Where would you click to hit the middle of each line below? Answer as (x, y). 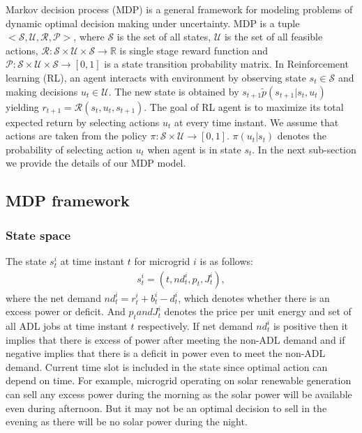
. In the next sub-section (304, 149)
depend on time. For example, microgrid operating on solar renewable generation (179, 380)
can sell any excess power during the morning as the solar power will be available (179, 394)
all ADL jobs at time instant (67, 325)
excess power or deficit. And (66, 311)
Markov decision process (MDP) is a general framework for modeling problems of (179, 9)
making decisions (42, 91)
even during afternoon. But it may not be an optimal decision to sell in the (166, 408)
